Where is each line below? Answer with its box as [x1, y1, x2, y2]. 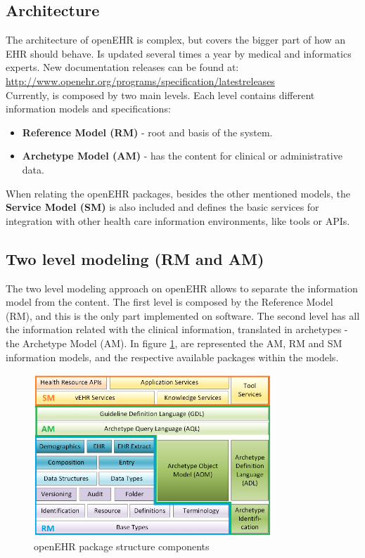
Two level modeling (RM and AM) [6, 247, 264, 269]
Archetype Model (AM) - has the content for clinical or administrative [22, 148, 342, 163]
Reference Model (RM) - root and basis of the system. [22, 124, 273, 139]
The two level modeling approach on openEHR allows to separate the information [6, 280, 358, 295]
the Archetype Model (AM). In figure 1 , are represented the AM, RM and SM [6, 335, 342, 350]
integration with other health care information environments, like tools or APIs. [6, 213, 350, 228]
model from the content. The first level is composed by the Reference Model [6, 294, 333, 309]
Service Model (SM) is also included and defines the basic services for [6, 200, 319, 214]
